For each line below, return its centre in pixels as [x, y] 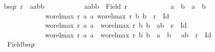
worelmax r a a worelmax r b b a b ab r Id [128, 34]
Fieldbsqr [21, 44]
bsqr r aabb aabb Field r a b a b [105, 6]
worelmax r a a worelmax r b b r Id [107, 15]
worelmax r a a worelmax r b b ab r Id [116, 25]
